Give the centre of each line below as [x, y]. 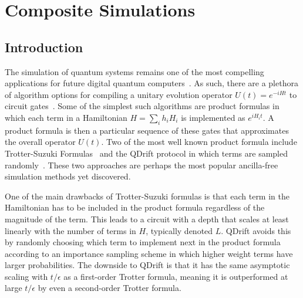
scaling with [26, 276]
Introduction [44, 47]
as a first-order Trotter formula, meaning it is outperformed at [176, 276]
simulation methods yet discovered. [68, 176]
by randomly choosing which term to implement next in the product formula [143, 242]
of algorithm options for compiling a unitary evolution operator [119, 94]
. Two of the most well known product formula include [199, 142]
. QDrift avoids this [256, 230]
